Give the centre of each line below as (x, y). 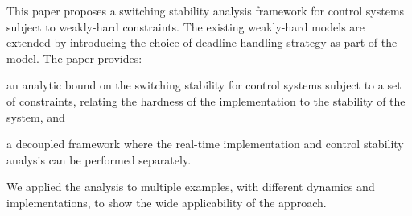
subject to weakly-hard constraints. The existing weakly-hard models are (186, 26)
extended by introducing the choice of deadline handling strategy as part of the (202, 42)
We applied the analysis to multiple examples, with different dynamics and (191, 187)
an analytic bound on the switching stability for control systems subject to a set (204, 85)
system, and (36, 116)
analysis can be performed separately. (99, 159)
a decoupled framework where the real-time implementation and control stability (205, 144)
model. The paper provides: (74, 58)
